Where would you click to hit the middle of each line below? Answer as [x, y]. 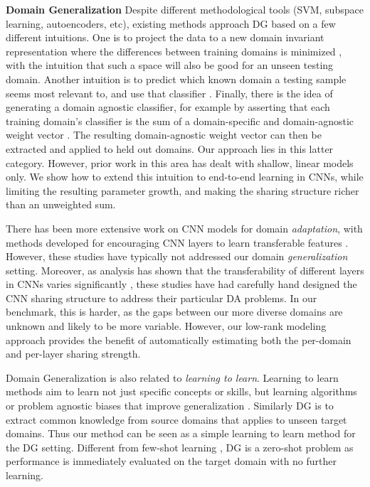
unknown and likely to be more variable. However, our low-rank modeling [166, 326]
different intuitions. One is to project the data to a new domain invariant [165, 37]
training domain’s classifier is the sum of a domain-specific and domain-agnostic [180, 121]
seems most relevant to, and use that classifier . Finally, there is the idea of [169, 93]
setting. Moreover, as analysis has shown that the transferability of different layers [185, 270]
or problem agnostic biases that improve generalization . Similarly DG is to [170, 406]
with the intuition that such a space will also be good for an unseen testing [170, 65]
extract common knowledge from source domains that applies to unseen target [176, 419]
